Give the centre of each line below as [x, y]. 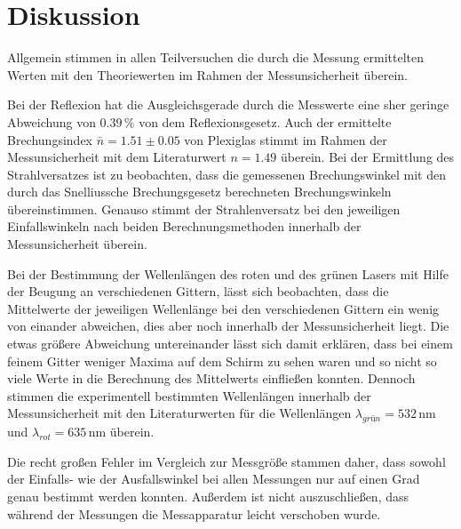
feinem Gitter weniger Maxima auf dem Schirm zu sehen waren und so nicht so [222, 361]
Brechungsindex [50, 139]
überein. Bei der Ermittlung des [368, 157]
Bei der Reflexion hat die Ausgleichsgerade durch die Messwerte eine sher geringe [228, 104]
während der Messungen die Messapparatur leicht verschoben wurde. [194, 513]
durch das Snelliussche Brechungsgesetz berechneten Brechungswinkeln [199, 192]
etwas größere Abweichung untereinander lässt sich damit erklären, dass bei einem [230, 344]
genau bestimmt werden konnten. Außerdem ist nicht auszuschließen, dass [208, 496]
